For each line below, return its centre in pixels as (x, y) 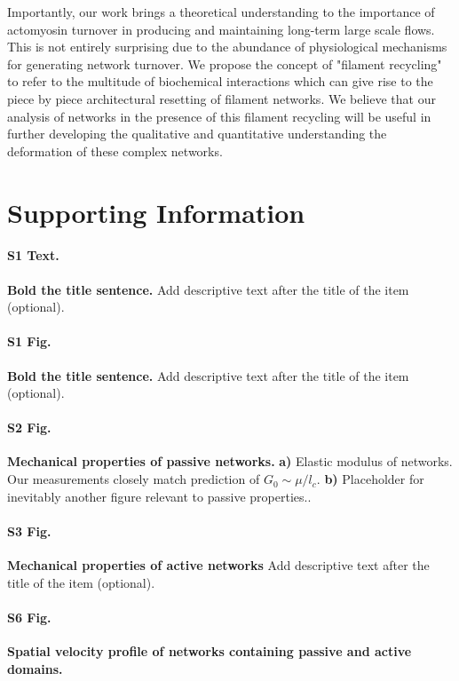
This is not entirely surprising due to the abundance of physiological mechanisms (227, 47)
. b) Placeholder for (370, 479)
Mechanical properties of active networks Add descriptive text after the (218, 565)
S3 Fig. (29, 531)
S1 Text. (33, 255)
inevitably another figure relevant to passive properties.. (159, 496)
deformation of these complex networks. (115, 150)
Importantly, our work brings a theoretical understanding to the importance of (221, 12)
